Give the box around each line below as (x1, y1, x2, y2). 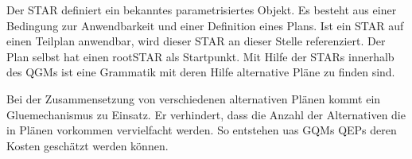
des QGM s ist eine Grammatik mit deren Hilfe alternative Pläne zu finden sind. (6, 64, 395, 80)
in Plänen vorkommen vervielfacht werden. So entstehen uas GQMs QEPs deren (6, 122, 397, 138)
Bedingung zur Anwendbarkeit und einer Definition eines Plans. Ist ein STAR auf (6, 17, 404, 33)
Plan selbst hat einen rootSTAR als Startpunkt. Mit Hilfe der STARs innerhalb (6, 48, 395, 64)
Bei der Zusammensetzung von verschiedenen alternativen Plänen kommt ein (6, 90, 381, 107)
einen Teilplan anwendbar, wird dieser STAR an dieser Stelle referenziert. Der (6, 33, 386, 49)
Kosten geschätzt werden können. (6, 137, 169, 153)
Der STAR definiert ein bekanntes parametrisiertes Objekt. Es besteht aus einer (6, 2, 397, 17)
